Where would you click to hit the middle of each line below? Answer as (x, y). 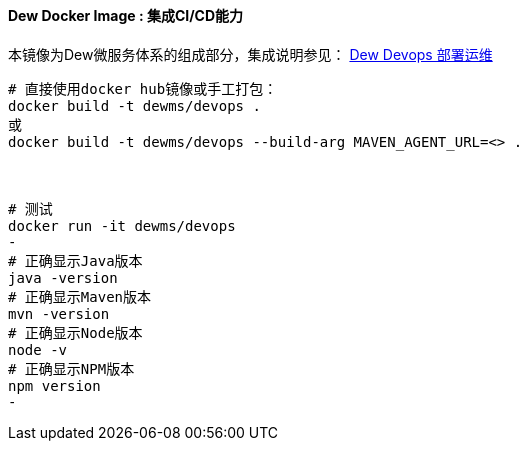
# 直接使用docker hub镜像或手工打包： (143, 88)
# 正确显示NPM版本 (71, 368)
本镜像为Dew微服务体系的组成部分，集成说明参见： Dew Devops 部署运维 (250, 54)
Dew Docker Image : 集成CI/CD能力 (126, 15)
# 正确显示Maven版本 (80, 296)
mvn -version (59, 313)
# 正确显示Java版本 (75, 260)
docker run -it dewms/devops (122, 225)
